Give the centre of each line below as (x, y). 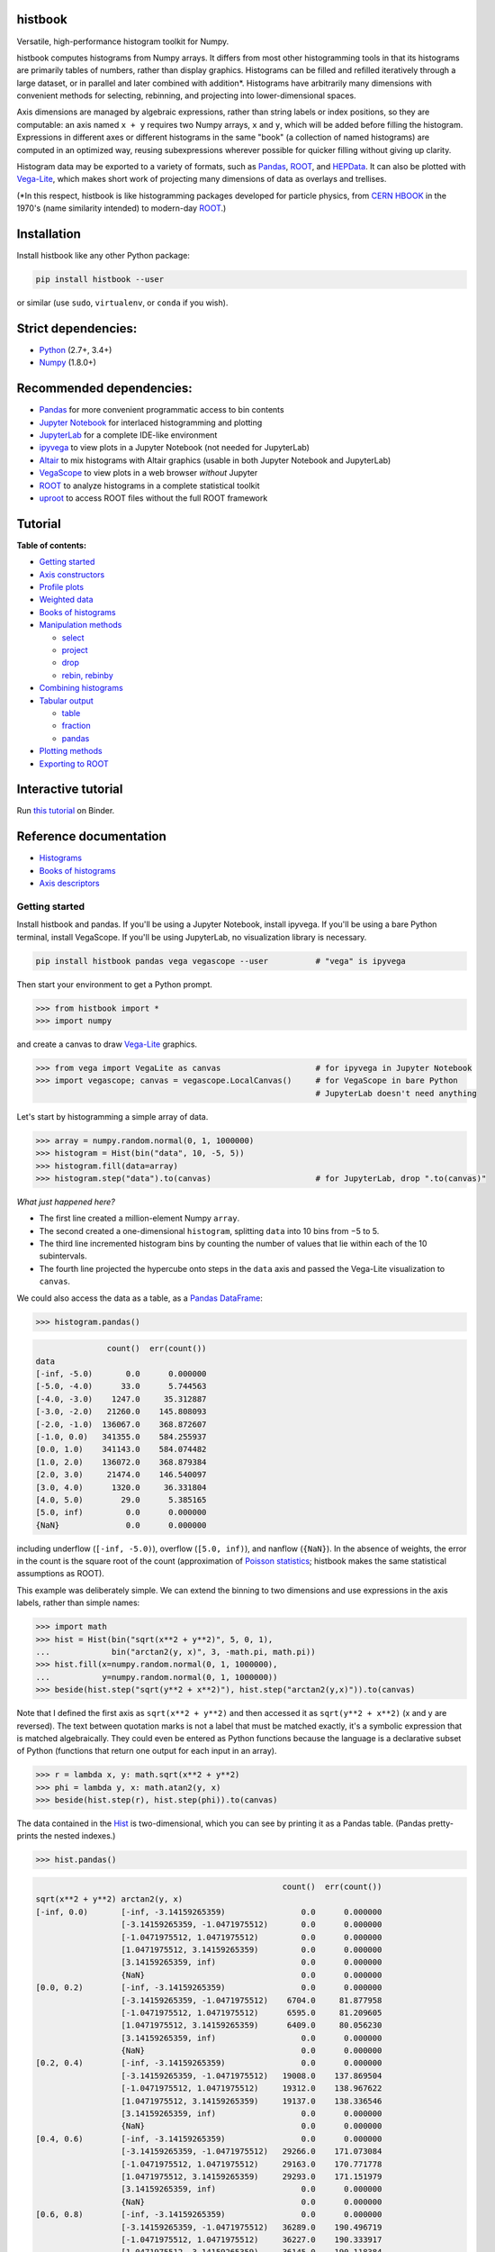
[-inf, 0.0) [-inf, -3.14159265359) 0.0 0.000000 (209, 1911)
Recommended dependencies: (104, 389)
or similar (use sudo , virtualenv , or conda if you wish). (122, 303)
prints (27, 1836)
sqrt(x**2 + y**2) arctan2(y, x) (109, 1899)
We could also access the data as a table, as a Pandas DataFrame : (139, 1298)
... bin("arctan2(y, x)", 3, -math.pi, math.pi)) (175, 1652)
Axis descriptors (70, 884)
